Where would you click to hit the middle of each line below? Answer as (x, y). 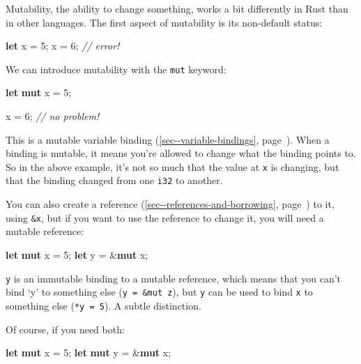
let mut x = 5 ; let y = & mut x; (77, 254)
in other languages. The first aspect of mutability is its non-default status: (164, 22)
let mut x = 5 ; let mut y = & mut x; (89, 352)
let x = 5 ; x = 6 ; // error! (63, 46)
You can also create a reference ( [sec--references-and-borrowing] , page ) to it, (170, 204)
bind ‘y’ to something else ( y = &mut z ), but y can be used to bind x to (159, 292)
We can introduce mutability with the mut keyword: (116, 69)
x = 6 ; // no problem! (53, 116)
